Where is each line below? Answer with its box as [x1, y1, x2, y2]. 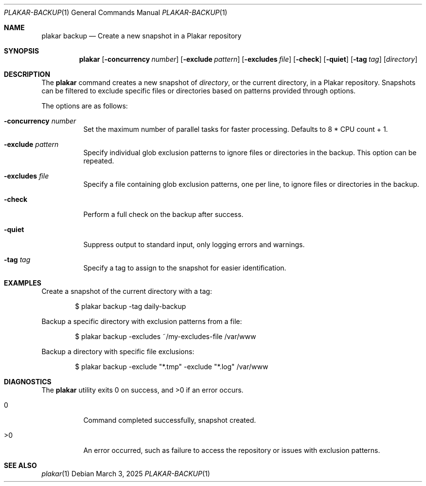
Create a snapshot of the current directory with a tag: [41, 287, 212, 295]
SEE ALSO [4, 461, 37, 469]
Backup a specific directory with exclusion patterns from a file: [41, 317, 242, 325]
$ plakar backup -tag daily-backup [75, 302, 186, 310]
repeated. [83, 157, 114, 165]
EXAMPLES [4, 279, 41, 287]
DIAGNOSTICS [4, 378, 52, 386]
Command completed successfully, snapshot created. [83, 416, 256, 424]
